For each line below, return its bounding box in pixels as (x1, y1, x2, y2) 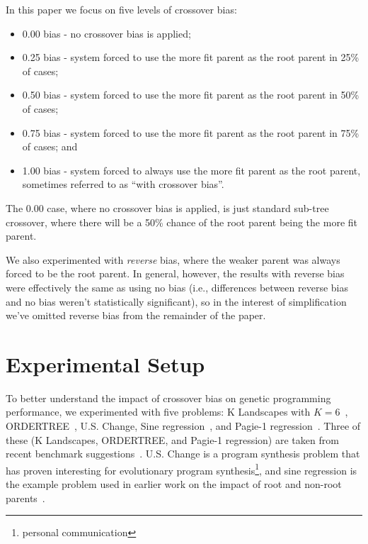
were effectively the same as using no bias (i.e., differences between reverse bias (6, 279, 348, 294)
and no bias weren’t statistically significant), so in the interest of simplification (6, 294, 347, 309)
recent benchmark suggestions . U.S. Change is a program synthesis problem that (6, 446, 360, 461)
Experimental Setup (6, 349, 205, 378)
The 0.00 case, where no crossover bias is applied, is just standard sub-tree (6, 200, 329, 215)
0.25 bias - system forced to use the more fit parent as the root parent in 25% (22, 50, 360, 65)
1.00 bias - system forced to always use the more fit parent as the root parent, (22, 162, 361, 177)
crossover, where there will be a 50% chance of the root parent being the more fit (6, 214, 357, 229)
